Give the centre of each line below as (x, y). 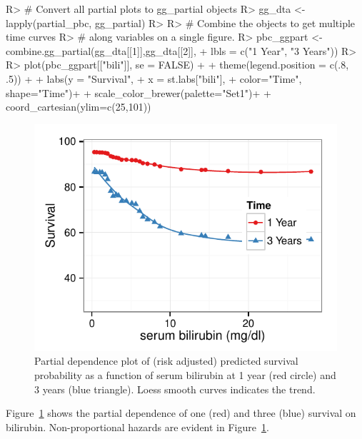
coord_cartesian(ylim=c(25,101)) (79, 107)
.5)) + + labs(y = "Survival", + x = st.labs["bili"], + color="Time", (154, 78)
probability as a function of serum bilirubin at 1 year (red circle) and (185, 374)
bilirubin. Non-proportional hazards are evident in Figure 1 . (137, 427)
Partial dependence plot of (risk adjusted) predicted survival (166, 361)
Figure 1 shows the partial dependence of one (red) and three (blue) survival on (181, 413)
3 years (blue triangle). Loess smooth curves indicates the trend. (175, 389)
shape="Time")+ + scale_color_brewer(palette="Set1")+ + (139, 92)
